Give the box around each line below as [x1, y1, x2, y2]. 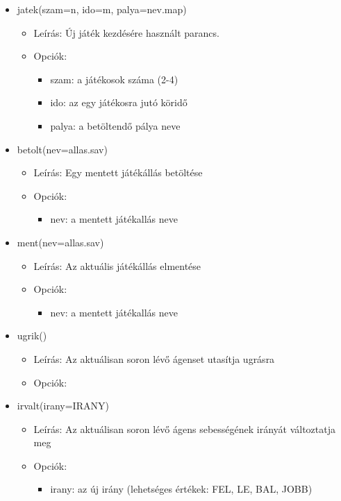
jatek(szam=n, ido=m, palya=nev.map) [17, 2, 187, 16]
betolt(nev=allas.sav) [17, 142, 108, 156]
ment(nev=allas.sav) [17, 235, 104, 249]
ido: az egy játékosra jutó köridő [50, 95, 188, 110]
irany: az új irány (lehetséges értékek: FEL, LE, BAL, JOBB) [50, 482, 313, 496]
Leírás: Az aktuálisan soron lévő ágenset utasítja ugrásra [33, 351, 275, 366]
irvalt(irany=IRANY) [17, 398, 109, 413]
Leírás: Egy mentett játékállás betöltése [33, 165, 203, 180]
